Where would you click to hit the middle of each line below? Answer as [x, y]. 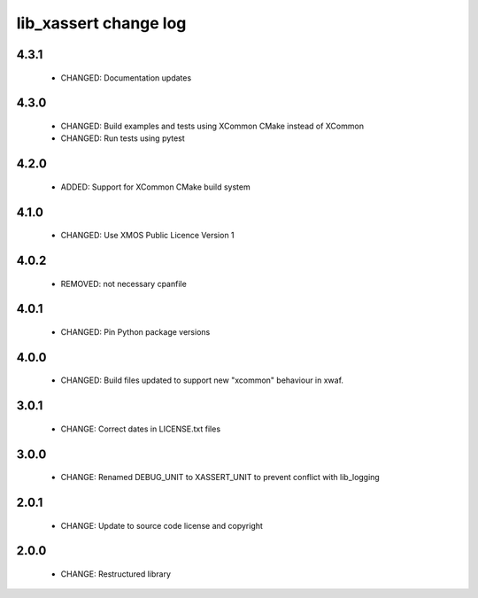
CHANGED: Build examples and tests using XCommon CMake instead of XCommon [212, 126]
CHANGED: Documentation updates [126, 78]
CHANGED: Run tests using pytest [123, 138]
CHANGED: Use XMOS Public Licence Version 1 [147, 236]
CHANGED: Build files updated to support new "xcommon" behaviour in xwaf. [202, 380]
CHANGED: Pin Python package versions [135, 331]
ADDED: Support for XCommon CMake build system [156, 187]
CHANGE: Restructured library [116, 574]
